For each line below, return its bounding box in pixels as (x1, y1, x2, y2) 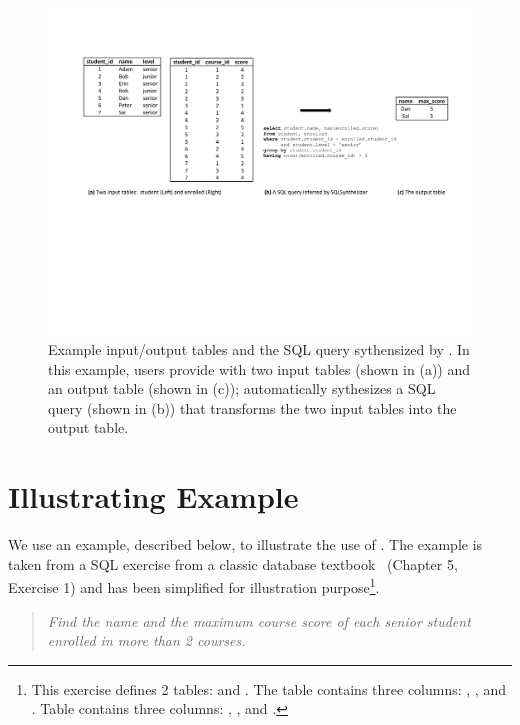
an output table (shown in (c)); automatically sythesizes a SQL (48, 378, 436, 399)
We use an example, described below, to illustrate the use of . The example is (8, 534, 483, 555)
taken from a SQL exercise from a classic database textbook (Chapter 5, (8, 553, 458, 574)
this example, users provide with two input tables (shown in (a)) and (48, 358, 471, 379)
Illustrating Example (8, 476, 299, 517)
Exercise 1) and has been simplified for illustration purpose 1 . (8, 574, 380, 598)
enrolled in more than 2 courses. (47, 630, 246, 651)
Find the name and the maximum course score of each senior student (47, 610, 471, 631)
